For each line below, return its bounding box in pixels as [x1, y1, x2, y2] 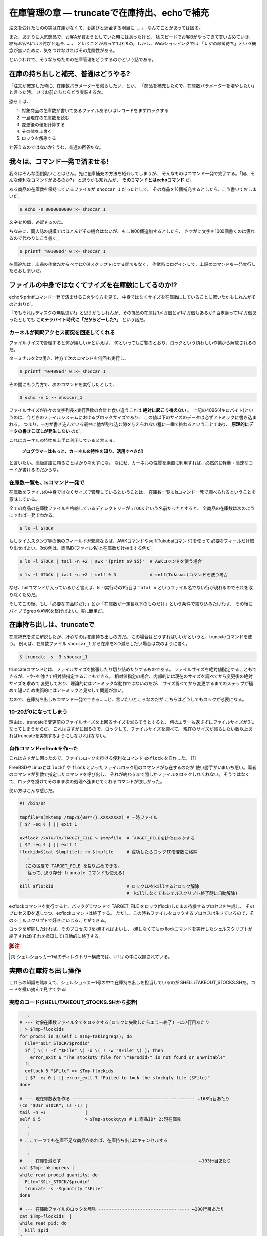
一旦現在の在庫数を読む [21, 114, 69, 121]
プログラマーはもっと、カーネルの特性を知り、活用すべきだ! [21, 448, 144, 454]
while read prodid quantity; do [19, 1172, 98, 1178]
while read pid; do [19, 1220, 67, 1226]
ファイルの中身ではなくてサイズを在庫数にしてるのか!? [9, 281, 177, 289]
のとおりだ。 [9, 301, 36, 307]
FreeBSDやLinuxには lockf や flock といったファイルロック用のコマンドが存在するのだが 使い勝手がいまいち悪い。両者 [9, 764, 257, 770]
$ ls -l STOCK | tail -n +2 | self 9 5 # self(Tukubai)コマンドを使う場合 [19, 572, 228, 578]
